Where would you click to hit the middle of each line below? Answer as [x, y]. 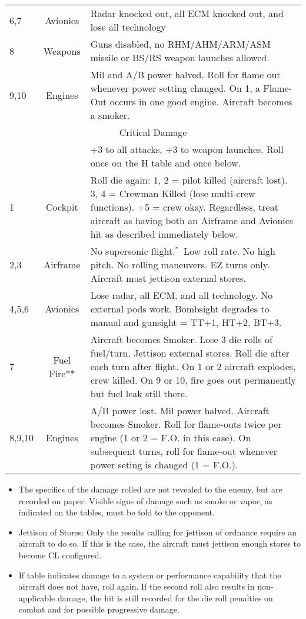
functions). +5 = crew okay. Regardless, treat [184, 207]
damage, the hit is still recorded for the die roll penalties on [165, 598]
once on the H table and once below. [166, 163]
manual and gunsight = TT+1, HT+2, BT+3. [186, 322]
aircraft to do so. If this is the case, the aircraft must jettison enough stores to [159, 543]
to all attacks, [134, 149]
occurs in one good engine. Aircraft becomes [201, 101]
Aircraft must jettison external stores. [168, 278]
